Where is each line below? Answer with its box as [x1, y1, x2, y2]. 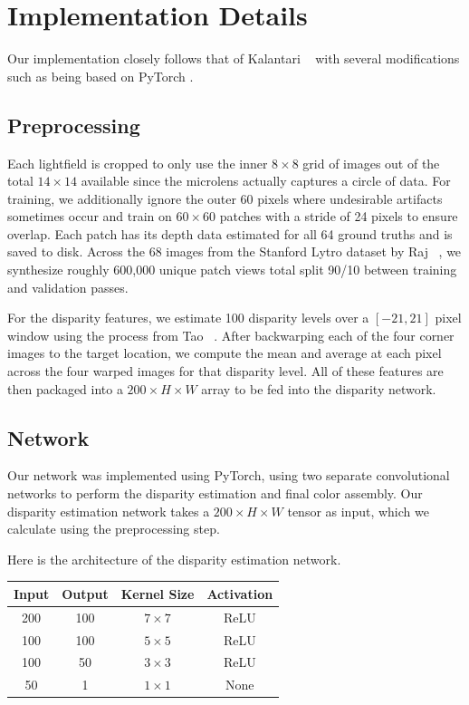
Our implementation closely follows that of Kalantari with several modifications [7, 49, 460, 68]
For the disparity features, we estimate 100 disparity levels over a [7, 308, 369, 327]
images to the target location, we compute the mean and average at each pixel [7, 343, 442, 362]
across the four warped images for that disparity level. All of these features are [7, 362, 444, 381]
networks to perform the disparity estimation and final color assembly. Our [7, 484, 423, 503]
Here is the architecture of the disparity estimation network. [7, 549, 341, 568]
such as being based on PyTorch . [7, 66, 194, 85]
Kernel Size [120, 584, 195, 603]
